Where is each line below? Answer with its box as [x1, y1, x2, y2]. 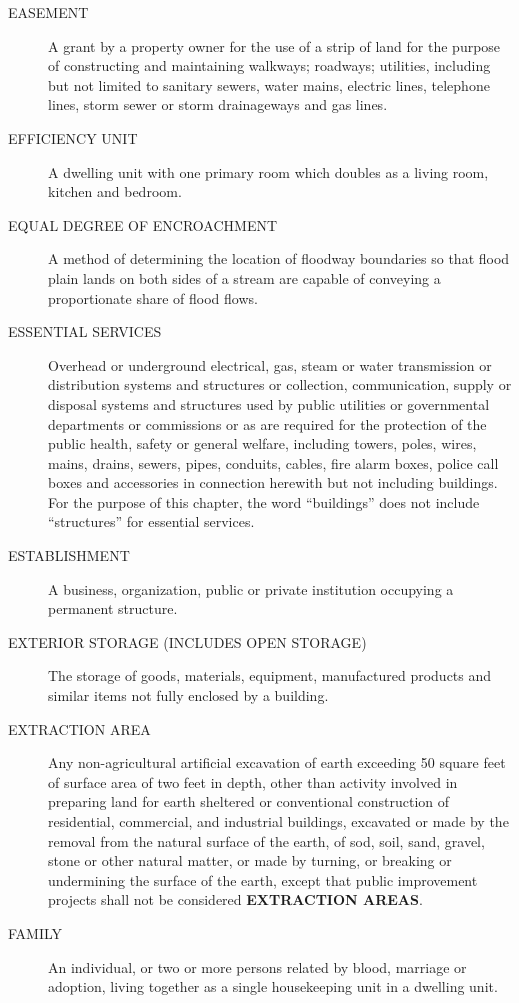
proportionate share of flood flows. [48, 287, 258, 308]
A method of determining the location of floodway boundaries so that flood [48, 248, 510, 269]
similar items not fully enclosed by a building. [48, 685, 329, 706]
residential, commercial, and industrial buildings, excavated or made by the [48, 811, 509, 831]
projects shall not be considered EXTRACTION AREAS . [48, 889, 423, 910]
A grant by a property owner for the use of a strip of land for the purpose [48, 35, 501, 56]
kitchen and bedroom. [48, 181, 182, 202]
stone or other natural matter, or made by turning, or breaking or [48, 850, 452, 871]
